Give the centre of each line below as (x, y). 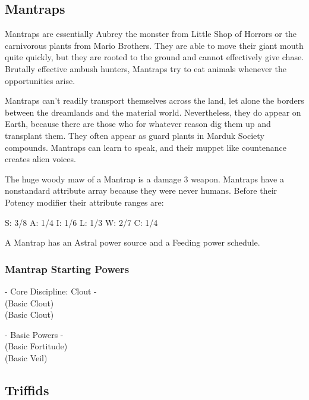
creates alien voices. (40, 159)
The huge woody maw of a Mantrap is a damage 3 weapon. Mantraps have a (144, 179)
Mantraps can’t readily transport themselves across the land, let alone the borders (154, 100)
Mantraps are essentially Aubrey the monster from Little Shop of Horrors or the (151, 34)
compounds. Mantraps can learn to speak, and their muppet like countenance (146, 147)
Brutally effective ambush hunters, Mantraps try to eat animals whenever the (146, 68)
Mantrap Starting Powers (67, 269)
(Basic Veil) (26, 357)
